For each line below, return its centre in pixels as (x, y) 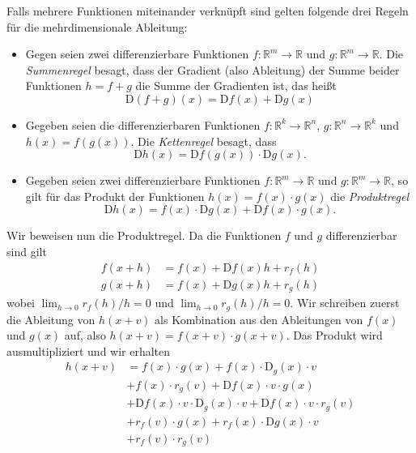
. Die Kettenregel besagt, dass (204, 141)
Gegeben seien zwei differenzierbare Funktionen (143, 180)
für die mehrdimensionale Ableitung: (97, 26)
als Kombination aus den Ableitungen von (259, 319)
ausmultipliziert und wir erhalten (89, 350)
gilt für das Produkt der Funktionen (115, 196)
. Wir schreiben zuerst (345, 303)
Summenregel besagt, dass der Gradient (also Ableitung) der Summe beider (212, 69)
